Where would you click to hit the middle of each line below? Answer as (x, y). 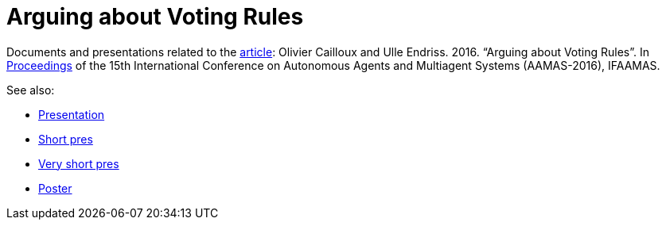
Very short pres (79, 163)
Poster (55, 188)
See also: (31, 90)
